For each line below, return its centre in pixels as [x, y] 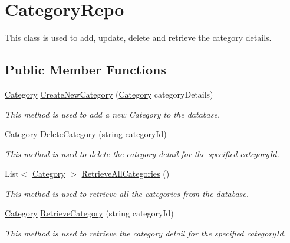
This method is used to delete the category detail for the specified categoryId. [142, 153]
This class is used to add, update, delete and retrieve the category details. [138, 38]
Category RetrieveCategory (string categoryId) [89, 213]
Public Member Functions [85, 69]
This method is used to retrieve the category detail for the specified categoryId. [145, 233]
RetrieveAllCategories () [126, 174]
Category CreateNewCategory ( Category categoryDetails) [109, 94]
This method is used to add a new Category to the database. [113, 114]
